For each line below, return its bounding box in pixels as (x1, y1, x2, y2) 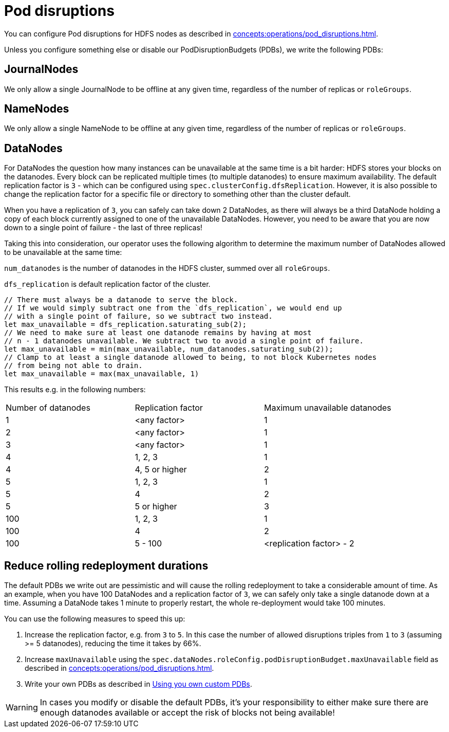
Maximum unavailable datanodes (264, 402, 391, 413)
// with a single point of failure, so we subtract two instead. (4, 312, 273, 321)
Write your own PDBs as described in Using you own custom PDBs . (25, 680, 252, 689)
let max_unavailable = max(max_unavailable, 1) (4, 370, 199, 378)
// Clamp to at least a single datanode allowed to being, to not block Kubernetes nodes (4, 353, 377, 362)
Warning (6, 702, 38, 713)
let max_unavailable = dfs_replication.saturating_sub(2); (4, 320, 247, 329)
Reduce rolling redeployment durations (4, 559, 209, 572)
